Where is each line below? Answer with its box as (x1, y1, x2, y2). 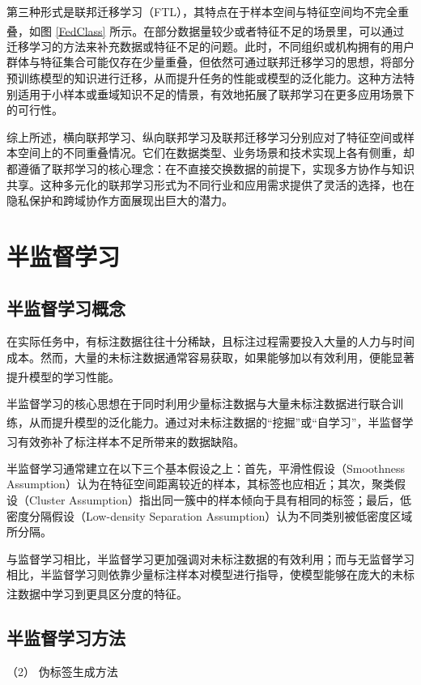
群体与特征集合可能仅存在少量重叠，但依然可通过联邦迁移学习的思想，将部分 (6, 53, 415, 70)
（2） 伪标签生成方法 (6, 662, 118, 679)
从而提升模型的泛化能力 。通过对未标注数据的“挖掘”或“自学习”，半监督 (28, 414, 402, 431)
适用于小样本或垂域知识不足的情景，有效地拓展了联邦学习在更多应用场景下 (17, 85, 415, 102)
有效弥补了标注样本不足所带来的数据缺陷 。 (17, 432, 245, 449)
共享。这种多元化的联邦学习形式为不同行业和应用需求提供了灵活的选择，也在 (6, 176, 415, 193)
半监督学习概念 (6, 295, 125, 320)
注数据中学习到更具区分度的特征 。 (6, 585, 188, 602)
